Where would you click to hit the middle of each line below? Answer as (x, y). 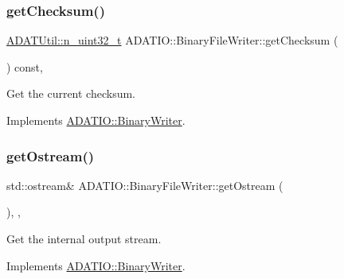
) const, (25, 66)
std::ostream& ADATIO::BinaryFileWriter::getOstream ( (145, 185)
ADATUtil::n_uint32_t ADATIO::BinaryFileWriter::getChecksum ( (172, 40)
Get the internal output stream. (84, 238)
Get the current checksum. (71, 93)
